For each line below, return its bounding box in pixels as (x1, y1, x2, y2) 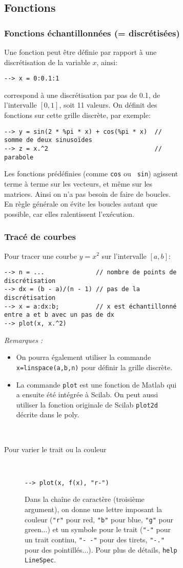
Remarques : (4, 334, 43, 345)
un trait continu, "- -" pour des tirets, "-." (25, 534, 165, 544)
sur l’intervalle (101, 250, 147, 261)
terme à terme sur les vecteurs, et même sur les (4, 178, 153, 189)
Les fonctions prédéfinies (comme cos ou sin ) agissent (4, 168, 178, 179)
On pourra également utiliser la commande (16, 352, 151, 362)
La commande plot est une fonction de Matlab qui (16, 379, 177, 390)
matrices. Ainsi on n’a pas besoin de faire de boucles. (4, 188, 171, 199)
